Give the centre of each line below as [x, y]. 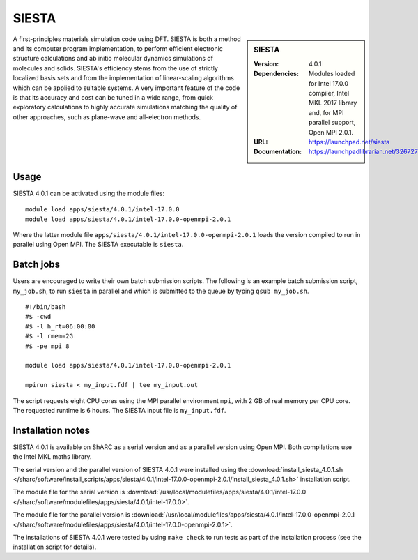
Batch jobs [37, 265]
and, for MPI [326, 112]
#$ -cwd [38, 317]
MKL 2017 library [333, 103]
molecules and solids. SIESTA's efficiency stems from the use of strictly [116, 68]
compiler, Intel [329, 93]
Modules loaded [332, 74]
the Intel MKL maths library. [52, 457]
